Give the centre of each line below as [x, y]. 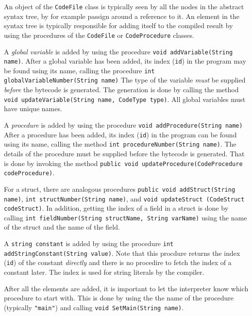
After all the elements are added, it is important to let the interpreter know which [126, 288]
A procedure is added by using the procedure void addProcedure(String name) [123, 125]
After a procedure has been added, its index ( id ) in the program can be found [120, 134]
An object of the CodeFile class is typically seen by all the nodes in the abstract [124, 6]
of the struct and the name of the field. [62, 227]
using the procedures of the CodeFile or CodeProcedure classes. [99, 35]
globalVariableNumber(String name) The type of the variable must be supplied [125, 80]
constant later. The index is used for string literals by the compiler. [104, 272]
